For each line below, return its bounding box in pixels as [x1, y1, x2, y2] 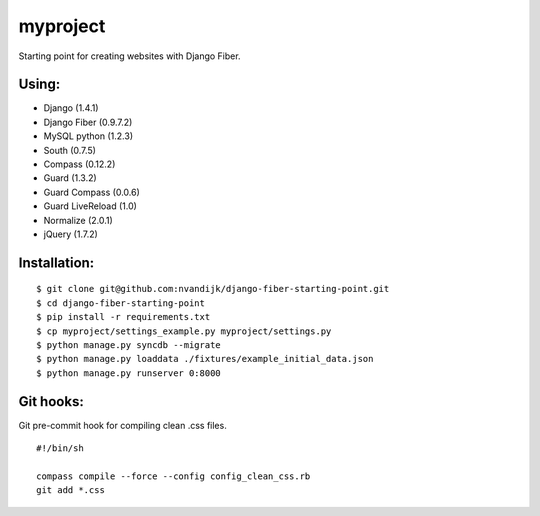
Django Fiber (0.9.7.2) [43, 116, 133, 128]
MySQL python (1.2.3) [43, 130, 134, 142]
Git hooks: [18, 393, 84, 410]
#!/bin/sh [36, 443, 84, 454]
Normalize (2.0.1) [43, 214, 114, 226]
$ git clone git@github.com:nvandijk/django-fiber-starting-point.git [36, 283, 390, 295]
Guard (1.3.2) [43, 172, 97, 184]
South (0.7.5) [43, 144, 97, 156]
